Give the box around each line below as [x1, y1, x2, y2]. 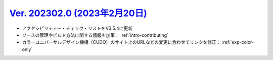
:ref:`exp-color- [221, 39, 254, 45]
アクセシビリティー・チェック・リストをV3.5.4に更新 [22, 25, 133, 31]
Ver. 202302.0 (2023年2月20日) [9, 8, 147, 19]
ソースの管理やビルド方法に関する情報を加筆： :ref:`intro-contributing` [22, 32, 169, 38]
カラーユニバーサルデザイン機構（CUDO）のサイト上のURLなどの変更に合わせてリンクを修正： [22, 39, 221, 45]
